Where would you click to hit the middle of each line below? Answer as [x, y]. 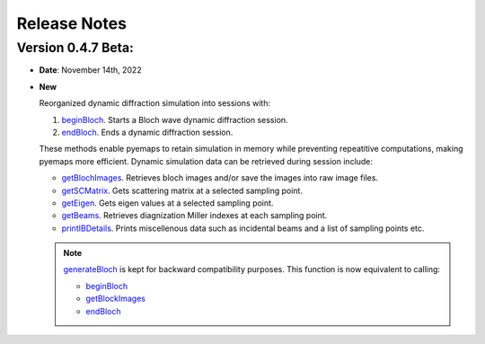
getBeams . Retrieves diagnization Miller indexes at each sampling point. [194, 216]
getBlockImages [115, 299]
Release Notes [72, 23]
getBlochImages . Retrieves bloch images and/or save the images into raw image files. [220, 178]
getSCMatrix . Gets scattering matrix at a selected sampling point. [182, 190]
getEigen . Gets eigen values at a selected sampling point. [168, 203]
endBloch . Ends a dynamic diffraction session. [147, 132]
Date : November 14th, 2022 [91, 70]
